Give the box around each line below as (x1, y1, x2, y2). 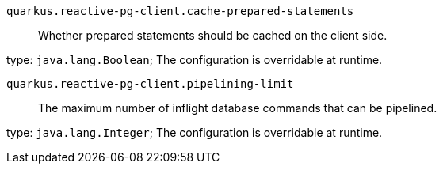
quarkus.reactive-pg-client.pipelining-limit (6, 77, 294, 90)
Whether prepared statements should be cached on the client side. (38, 28, 388, 42)
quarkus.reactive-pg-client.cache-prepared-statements (6, 5, 354, 17)
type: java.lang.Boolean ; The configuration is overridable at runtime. (6, 53, 383, 66)
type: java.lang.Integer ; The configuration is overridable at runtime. (6, 126, 383, 139)
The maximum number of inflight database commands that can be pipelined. (38, 101, 437, 115)
